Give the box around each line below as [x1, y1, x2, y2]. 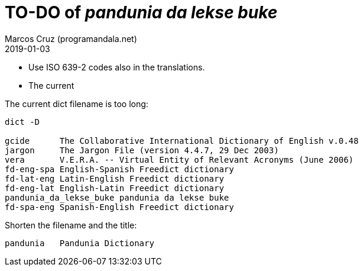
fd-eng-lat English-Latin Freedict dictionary [5, 183, 224, 193]
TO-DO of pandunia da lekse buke [5, 2, 278, 22]
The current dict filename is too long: [5, 98, 148, 109]
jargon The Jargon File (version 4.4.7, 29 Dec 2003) [5, 145, 279, 155]
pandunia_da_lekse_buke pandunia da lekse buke [5, 192, 229, 202]
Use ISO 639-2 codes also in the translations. [28, 62, 205, 72]
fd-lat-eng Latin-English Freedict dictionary [5, 173, 224, 183]
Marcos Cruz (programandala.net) [5, 33, 137, 44]
